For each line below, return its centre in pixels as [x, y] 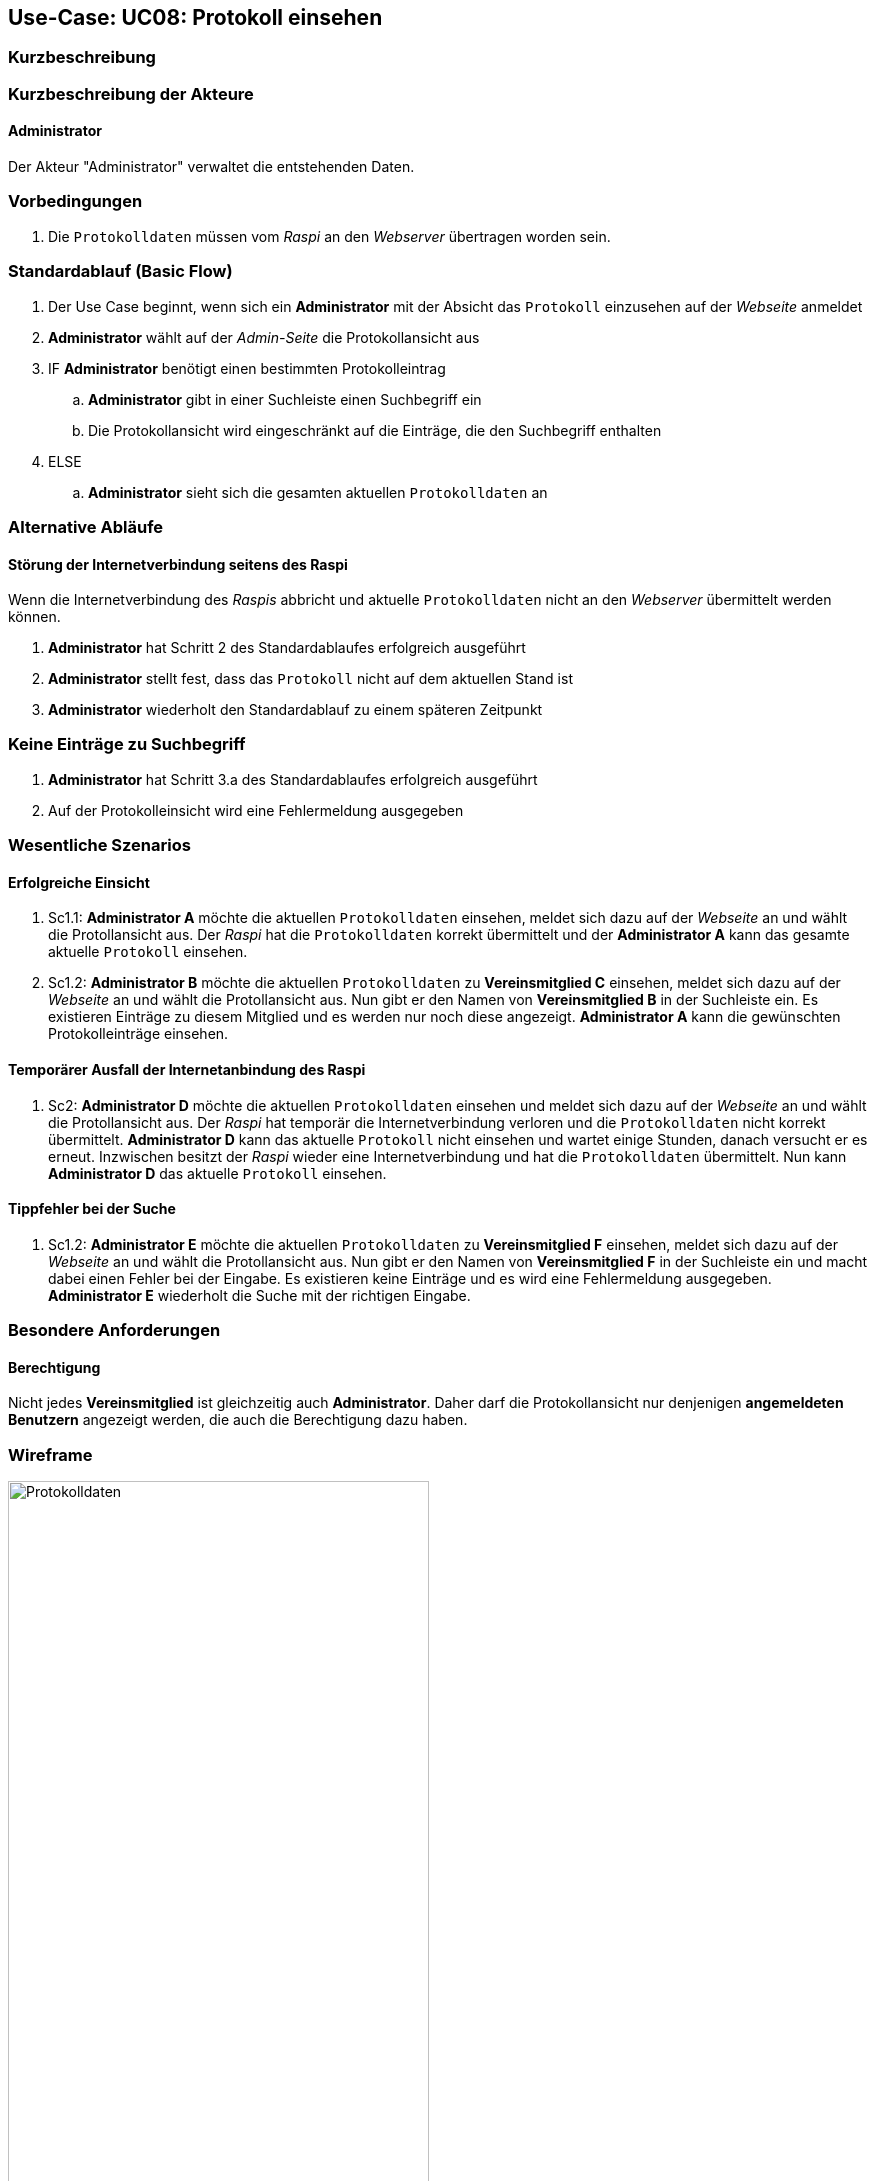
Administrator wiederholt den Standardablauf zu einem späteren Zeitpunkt [295, 710]
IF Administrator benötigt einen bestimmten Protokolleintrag [247, 368]
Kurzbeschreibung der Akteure [131, 93]
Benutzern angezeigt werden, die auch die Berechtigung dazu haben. [238, 1420]
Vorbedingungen [75, 201]
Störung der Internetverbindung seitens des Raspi [178, 564]
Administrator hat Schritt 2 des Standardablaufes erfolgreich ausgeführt [287, 648]
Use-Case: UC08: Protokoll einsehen [195, 17]
